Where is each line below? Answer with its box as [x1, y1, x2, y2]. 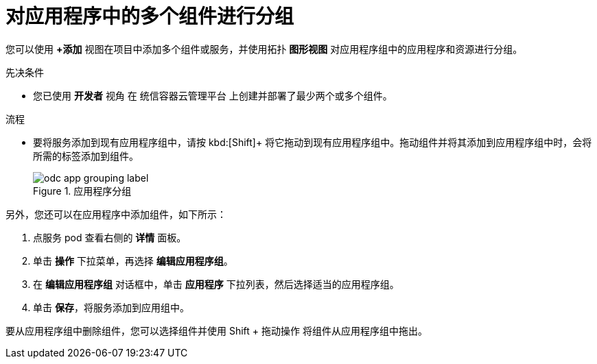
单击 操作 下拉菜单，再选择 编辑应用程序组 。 [33, 254, 233, 267]
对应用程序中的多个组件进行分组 [5, 5, 294, 28]
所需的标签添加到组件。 [33, 149, 139, 162]
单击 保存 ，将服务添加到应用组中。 [33, 301, 189, 313]
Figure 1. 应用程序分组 [33, 184, 132, 197]
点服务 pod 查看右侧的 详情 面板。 [33, 231, 187, 243]
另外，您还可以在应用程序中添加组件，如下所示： [5, 208, 226, 220]
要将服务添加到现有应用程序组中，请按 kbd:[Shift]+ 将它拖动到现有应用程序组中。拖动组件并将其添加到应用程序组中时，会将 [33, 136, 592, 148]
